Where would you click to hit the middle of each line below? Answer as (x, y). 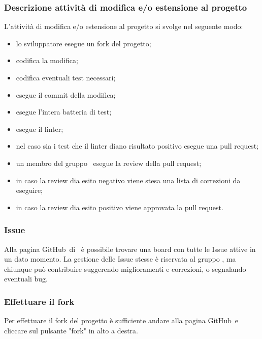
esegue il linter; (40, 129)
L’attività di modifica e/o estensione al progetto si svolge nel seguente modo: (124, 26)
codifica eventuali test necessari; (66, 77)
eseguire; (29, 190)
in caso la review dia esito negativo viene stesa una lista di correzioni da (128, 180)
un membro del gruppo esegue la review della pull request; (109, 163)
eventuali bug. (26, 279)
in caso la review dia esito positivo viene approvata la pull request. (120, 207)
